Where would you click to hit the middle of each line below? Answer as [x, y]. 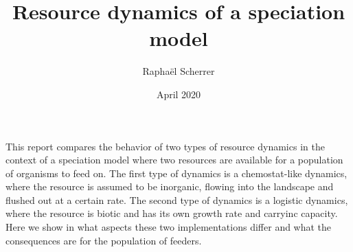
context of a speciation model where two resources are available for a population [174, 160]
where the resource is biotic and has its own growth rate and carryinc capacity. [172, 213]
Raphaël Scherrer [179, 71]
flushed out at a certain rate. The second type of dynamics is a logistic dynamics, [177, 199]
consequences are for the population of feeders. [104, 240]
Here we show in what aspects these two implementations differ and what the [169, 227]
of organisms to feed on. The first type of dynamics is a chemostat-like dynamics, [176, 173]
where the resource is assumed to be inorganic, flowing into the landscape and [170, 186]
